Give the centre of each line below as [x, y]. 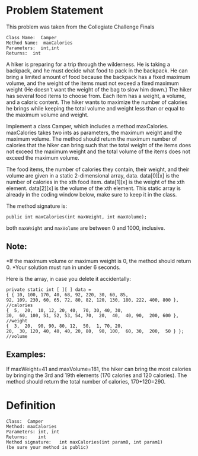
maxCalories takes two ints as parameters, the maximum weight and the [94, 132]
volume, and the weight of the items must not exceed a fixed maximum [92, 83]
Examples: [26, 355]
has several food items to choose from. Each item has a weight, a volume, [96, 96]
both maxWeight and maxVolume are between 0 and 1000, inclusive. [86, 228]
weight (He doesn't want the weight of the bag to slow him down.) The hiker [99, 89]
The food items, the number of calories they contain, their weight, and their [98, 169]
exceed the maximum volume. [43, 157]
